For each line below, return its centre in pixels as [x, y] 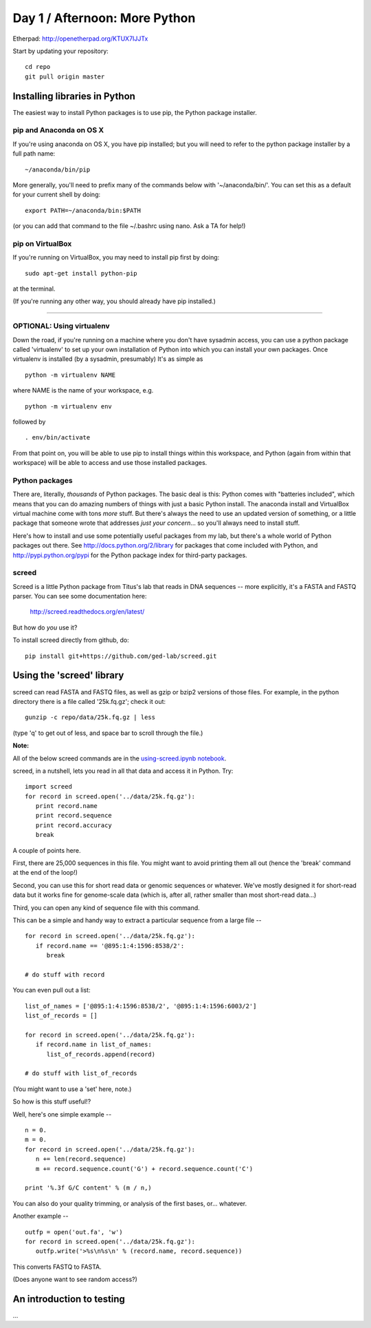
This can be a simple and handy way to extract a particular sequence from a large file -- [137, 920]
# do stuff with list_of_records [81, 1073]
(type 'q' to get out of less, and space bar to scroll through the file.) [108, 733]
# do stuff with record [65, 974]
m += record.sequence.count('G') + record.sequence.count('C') [144, 1169]
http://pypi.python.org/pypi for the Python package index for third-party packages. [130, 555]
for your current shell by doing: [57, 195]
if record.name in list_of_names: [94, 1045]
